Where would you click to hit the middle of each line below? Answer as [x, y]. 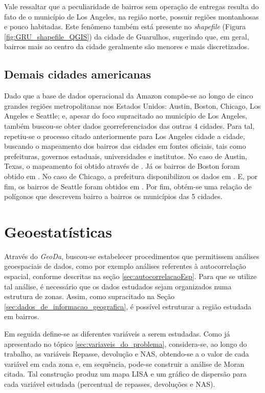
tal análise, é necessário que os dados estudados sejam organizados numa [118, 286]
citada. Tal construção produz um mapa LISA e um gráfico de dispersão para [125, 374]
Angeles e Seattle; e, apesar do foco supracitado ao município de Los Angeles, [126, 116]
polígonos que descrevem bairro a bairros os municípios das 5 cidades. [113, 196]
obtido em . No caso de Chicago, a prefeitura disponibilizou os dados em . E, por [131, 176]
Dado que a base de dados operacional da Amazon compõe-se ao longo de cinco [129, 96]
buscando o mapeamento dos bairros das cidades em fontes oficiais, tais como [125, 146]
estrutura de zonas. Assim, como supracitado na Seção [89, 296]
